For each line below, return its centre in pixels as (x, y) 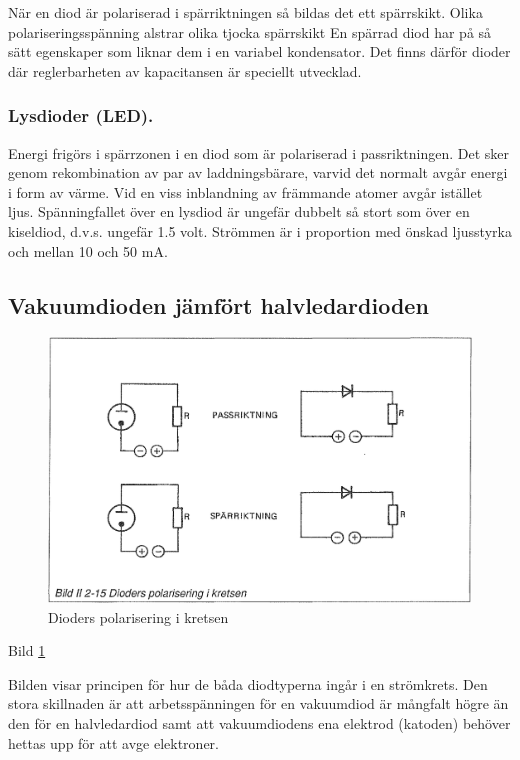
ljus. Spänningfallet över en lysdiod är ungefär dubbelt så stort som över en (239, 211)
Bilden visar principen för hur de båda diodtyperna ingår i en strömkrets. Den (248, 683)
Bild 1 (27, 650)
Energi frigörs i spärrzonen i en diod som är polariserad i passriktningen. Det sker (259, 152)
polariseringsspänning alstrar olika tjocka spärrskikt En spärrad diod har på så (250, 31)
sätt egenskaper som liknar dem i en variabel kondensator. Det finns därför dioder (259, 51)
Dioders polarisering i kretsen (138, 616)
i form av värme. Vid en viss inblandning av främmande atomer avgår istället (245, 191)
